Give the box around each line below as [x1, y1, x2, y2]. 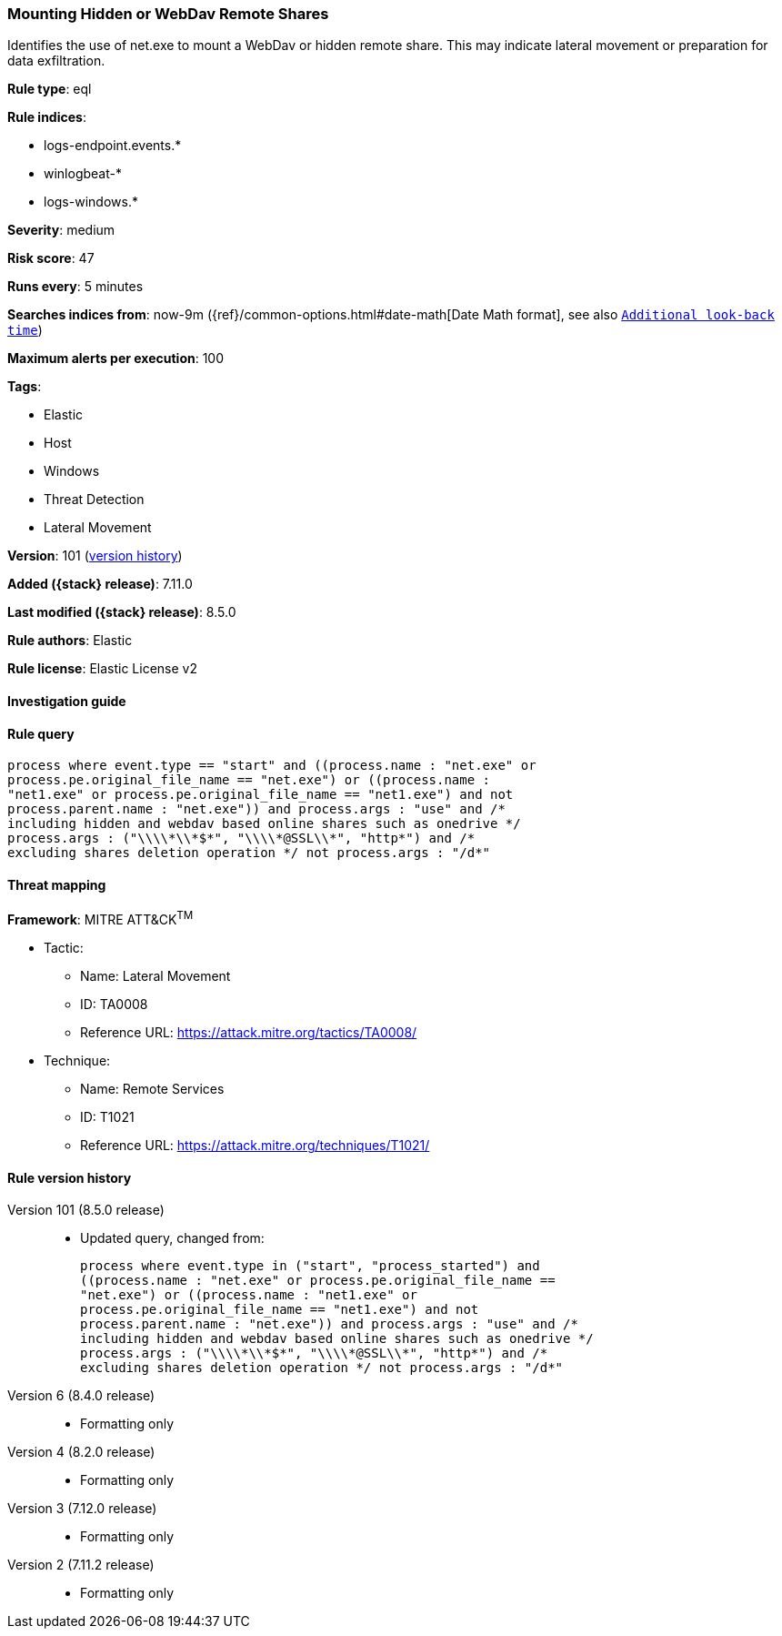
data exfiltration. [7, 53, 105, 69]
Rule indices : [7, 109, 86, 126]
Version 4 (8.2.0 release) [7, 1444, 155, 1460]
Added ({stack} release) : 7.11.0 [7, 576, 193, 592]
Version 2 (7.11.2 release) [7, 1557, 155, 1573]
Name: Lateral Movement [80, 968, 231, 985]
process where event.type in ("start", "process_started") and [80, 1258, 540, 1274]
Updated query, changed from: [80, 1230, 265, 1247]
